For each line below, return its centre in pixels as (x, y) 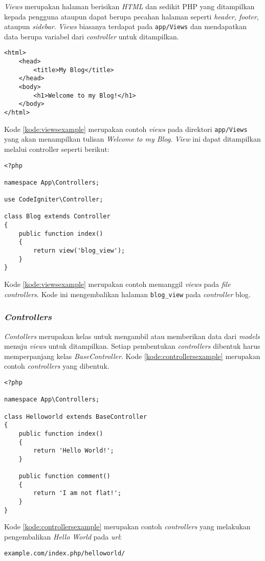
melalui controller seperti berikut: (57, 149)
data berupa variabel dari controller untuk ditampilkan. (92, 36)
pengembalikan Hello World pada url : (63, 536)
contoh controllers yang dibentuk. (57, 366)
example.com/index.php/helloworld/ (65, 553)
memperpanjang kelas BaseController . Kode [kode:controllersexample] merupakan (132, 356)
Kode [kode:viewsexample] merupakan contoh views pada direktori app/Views (126, 129)
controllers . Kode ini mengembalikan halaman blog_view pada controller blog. (127, 294)
